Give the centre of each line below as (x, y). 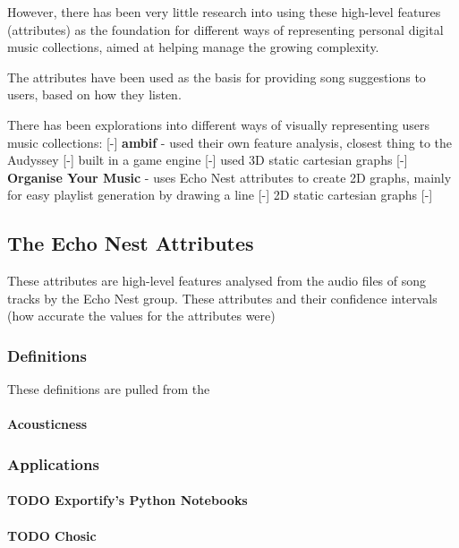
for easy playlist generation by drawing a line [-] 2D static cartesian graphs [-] (220, 195)
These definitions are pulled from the (109, 389)
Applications (53, 463)
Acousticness (47, 424)
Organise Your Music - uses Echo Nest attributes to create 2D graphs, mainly (229, 177)
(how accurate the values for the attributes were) (141, 316)
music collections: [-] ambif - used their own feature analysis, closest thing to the (230, 142)
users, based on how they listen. (94, 94)
